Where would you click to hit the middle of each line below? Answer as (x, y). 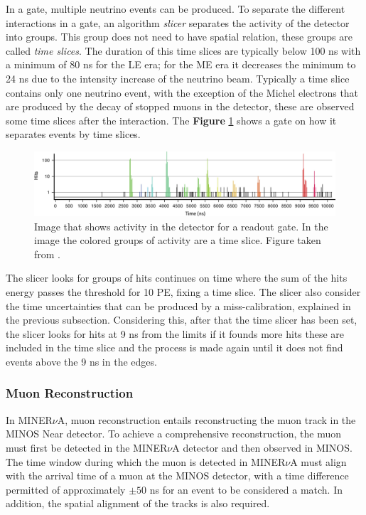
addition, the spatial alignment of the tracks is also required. (138, 503)
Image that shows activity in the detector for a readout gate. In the (181, 226)
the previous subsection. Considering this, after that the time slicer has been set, (182, 320)
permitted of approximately (66, 489)
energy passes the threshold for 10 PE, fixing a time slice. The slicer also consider (183, 292)
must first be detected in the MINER (87, 447)
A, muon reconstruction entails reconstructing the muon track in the (206, 419)
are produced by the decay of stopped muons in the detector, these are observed (180, 106)
